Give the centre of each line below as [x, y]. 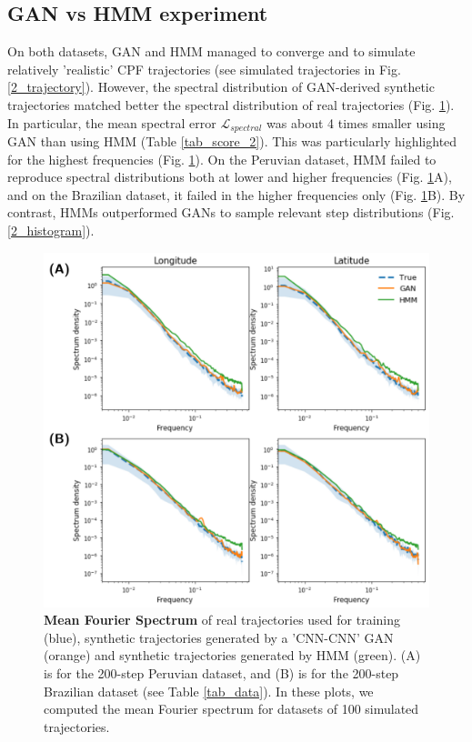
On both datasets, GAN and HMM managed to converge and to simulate [211, 51]
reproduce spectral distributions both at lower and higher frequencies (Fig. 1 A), [230, 177]
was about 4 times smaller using [356, 122]
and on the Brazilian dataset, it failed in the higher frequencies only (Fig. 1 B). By [236, 194]
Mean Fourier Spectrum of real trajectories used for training [222, 620]
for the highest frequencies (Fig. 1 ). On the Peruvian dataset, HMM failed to [222, 159]
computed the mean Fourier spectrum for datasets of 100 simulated [231, 709]
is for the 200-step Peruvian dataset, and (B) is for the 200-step [221, 673]
